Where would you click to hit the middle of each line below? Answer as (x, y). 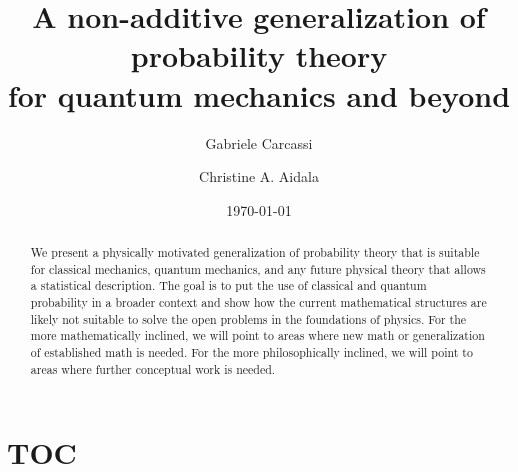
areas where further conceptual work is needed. (153, 368)
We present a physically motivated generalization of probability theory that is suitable (255, 252)
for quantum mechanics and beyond (259, 94)
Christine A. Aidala (259, 176)
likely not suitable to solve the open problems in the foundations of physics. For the (248, 318)
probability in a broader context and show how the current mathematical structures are (258, 302)
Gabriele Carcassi (259, 142)
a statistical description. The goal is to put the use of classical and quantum (228, 285)
